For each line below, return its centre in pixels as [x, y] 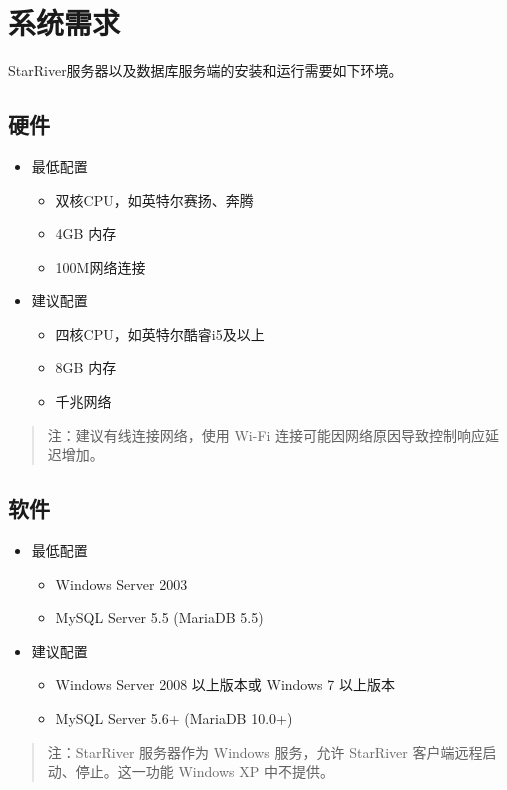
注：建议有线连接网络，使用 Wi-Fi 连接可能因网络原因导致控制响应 [266, 434]
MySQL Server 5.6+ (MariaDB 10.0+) [174, 718]
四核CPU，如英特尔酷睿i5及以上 [160, 333]
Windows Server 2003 [121, 583]
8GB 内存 [86, 367]
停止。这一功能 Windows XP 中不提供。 [204, 771]
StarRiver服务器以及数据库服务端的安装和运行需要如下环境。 [205, 70]
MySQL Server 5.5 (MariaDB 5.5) [159, 617]
